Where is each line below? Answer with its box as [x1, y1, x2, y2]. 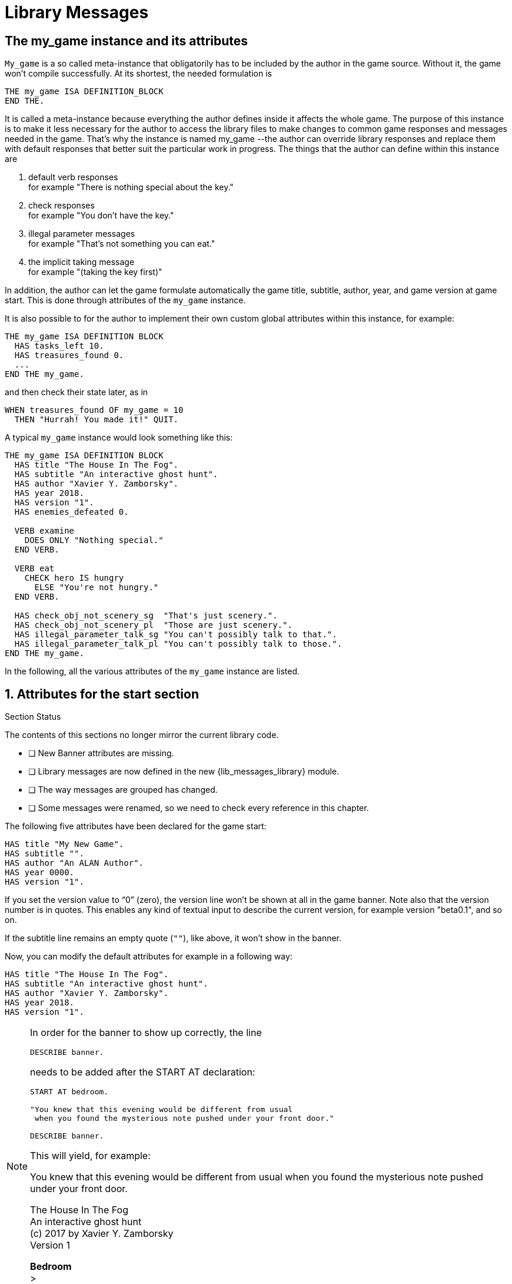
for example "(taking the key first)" [28, 267, 162, 277]
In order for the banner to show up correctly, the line [30, 1027, 262, 1039]
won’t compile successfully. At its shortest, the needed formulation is [5, 68, 272, 79]
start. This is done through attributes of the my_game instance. [5, 295, 246, 306]
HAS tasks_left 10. [14, 341, 104, 351]
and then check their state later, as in [5, 387, 148, 398]
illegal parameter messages [28, 229, 135, 239]
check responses [28, 200, 95, 211]
